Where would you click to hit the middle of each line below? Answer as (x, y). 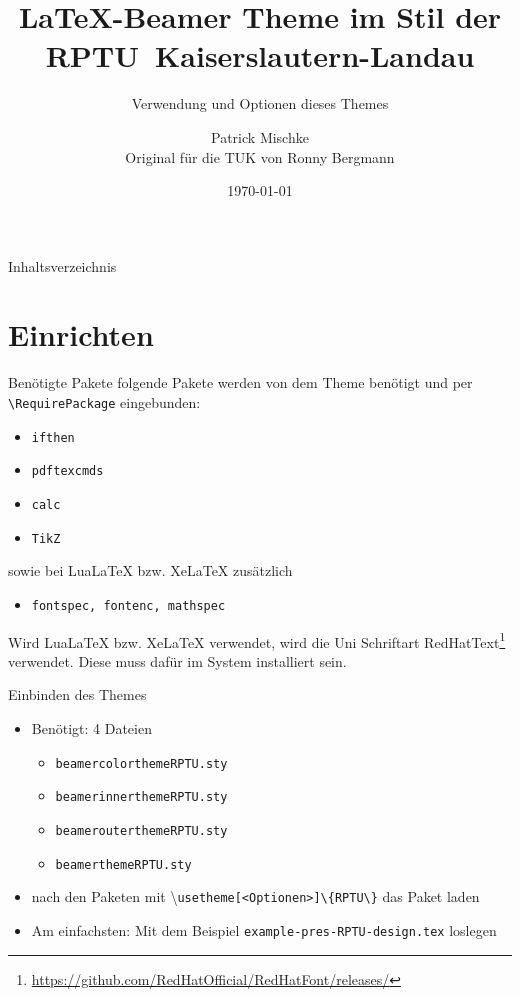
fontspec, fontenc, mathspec (128, 605)
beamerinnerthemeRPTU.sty (141, 797)
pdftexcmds (67, 471)
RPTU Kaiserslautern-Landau (260, 55)
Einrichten (81, 334)
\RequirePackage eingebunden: (104, 402)
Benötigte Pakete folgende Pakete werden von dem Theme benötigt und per (240, 382)
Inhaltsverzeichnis (62, 265)
